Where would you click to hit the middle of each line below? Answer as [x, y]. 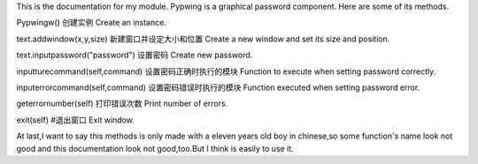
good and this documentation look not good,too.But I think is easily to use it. [155, 148]
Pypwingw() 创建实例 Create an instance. [92, 23]
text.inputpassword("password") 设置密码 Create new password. [135, 55]
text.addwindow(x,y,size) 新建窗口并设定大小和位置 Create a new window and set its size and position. [203, 39]
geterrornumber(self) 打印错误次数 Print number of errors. [122, 104]
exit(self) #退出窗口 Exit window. [75, 120]
